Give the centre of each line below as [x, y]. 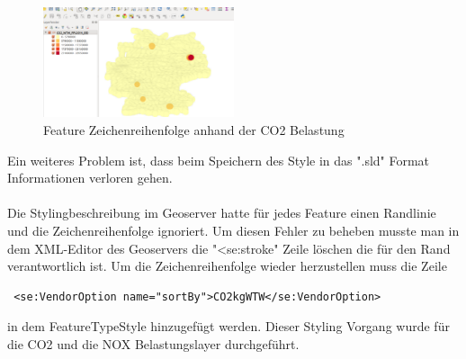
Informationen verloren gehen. [90, 178]
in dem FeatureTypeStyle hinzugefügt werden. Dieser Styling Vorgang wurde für [229, 326]
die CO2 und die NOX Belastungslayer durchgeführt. [153, 343]
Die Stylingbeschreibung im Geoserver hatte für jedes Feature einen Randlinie [222, 213]
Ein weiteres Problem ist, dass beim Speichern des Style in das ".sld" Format [219, 160]
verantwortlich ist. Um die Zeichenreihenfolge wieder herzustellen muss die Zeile [227, 266]
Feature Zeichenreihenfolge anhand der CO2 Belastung [194, 129]
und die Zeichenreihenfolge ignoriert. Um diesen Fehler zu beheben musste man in [233, 230]
